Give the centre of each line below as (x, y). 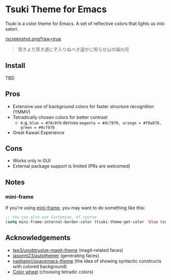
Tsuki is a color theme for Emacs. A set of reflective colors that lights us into (85, 23)
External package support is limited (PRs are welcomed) (72, 166)
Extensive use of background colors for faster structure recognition (83, 106)
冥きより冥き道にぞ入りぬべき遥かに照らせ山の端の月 (73, 49)
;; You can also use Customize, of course (51, 217)
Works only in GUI (32, 161)
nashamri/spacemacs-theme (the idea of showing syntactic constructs (87, 261)
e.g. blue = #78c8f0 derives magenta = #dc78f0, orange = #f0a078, (91, 122)
